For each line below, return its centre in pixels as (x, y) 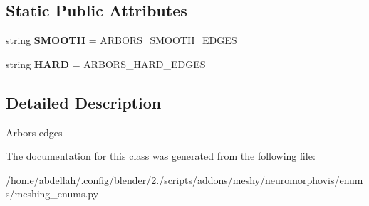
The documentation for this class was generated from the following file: (161, 156)
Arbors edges (34, 132)
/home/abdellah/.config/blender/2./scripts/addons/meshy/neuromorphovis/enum (184, 179)
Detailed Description (84, 102)
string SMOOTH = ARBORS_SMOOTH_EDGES (121, 40)
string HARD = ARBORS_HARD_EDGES (106, 64)
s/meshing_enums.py (52, 194)
